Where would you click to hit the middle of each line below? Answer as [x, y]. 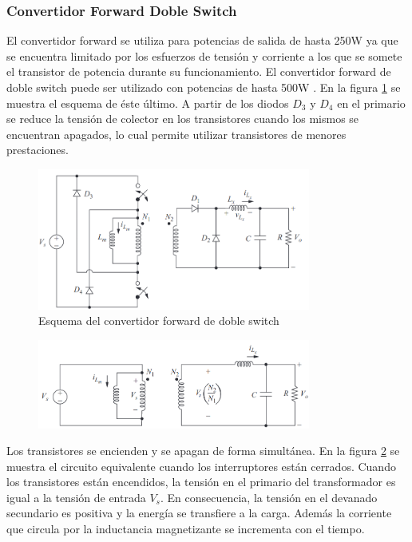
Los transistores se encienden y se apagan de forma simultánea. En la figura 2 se [203, 451]
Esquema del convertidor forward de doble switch [159, 320]
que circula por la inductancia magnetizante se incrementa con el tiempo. [186, 529]
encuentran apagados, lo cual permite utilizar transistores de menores [176, 134]
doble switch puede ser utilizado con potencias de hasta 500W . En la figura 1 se [204, 87]
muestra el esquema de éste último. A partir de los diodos [148, 103]
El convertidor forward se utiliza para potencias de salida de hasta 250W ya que [202, 40]
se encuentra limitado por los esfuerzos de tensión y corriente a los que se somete [204, 55]
